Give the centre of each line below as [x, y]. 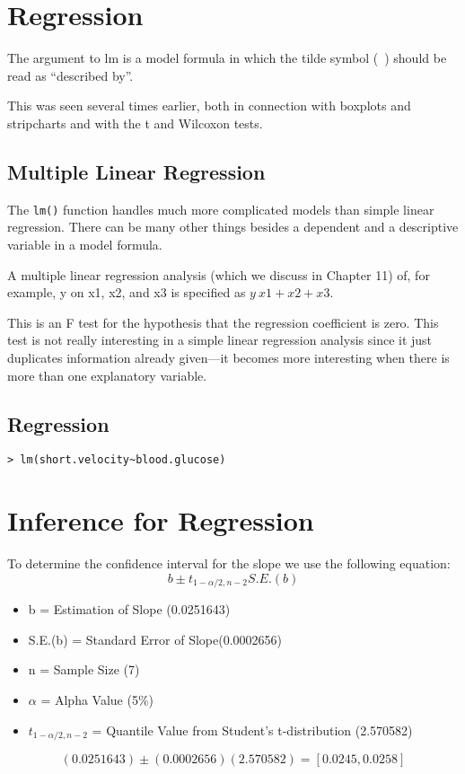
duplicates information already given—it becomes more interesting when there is [228, 357]
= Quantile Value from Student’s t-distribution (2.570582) [252, 730]
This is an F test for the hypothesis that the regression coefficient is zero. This [223, 322]
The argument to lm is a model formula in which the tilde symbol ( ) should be [227, 58]
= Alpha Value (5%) [97, 699]
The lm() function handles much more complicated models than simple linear [221, 209]
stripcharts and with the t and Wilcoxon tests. [135, 123]
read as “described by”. [70, 75]
